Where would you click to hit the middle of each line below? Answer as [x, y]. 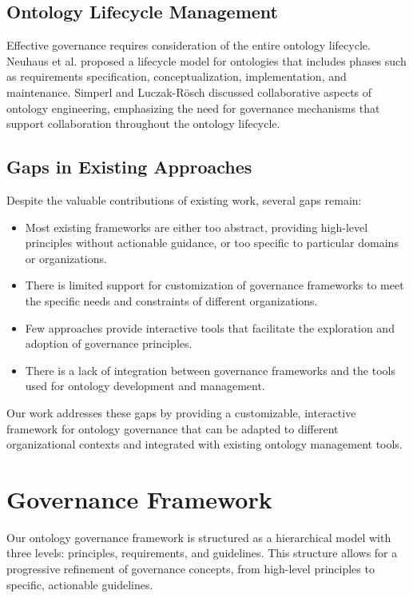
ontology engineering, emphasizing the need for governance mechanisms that [193, 108]
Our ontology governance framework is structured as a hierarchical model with [199, 537]
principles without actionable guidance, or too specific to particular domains [212, 243]
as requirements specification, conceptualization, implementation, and [177, 76]
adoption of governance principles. [109, 343]
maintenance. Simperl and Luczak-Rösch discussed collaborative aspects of [189, 92]
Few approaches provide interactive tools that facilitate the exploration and [210, 327]
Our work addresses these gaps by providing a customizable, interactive [181, 412]
